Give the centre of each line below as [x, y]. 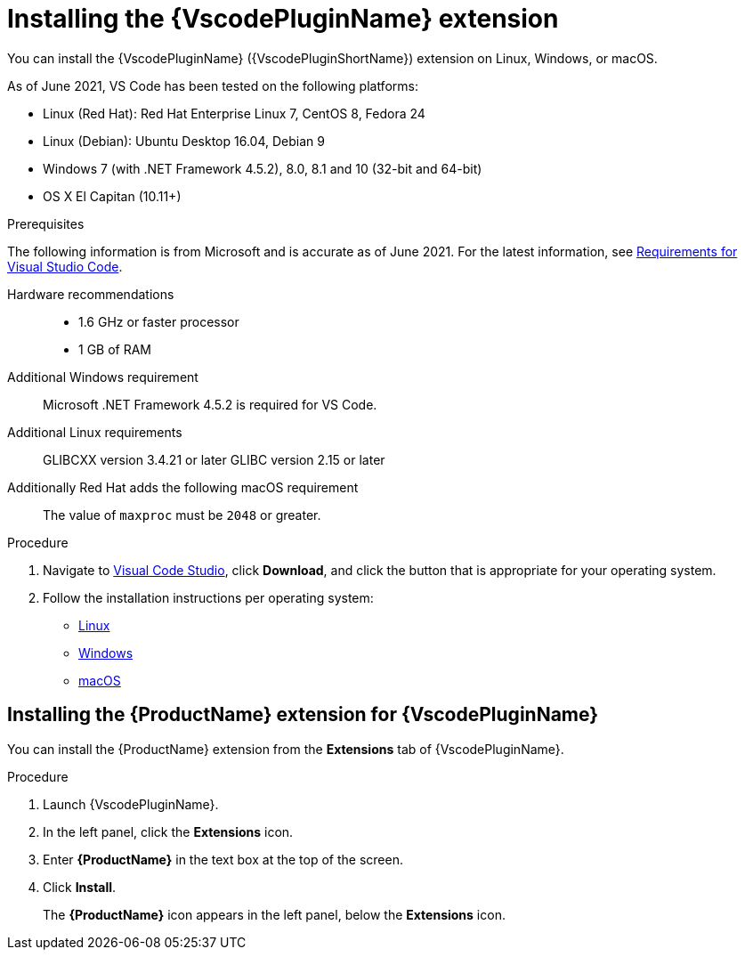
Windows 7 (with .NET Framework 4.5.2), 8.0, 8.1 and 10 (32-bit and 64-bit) [263, 168]
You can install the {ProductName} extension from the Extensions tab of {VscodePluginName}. [286, 749]
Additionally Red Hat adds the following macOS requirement [183, 487]
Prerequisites [46, 223]
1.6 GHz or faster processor [159, 321]
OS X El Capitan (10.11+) [112, 196]
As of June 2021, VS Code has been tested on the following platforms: [213, 85]
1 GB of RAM [115, 349]
